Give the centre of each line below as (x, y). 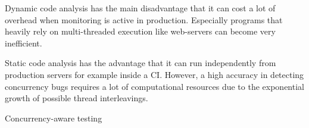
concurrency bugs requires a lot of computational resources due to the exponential (154, 86)
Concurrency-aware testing (54, 118)
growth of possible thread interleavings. (77, 98)
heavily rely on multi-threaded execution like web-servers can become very (140, 31)
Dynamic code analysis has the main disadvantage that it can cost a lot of (140, 8)
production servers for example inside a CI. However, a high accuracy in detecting (154, 74)
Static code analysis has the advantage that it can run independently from (141, 63)
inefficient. (24, 43)
